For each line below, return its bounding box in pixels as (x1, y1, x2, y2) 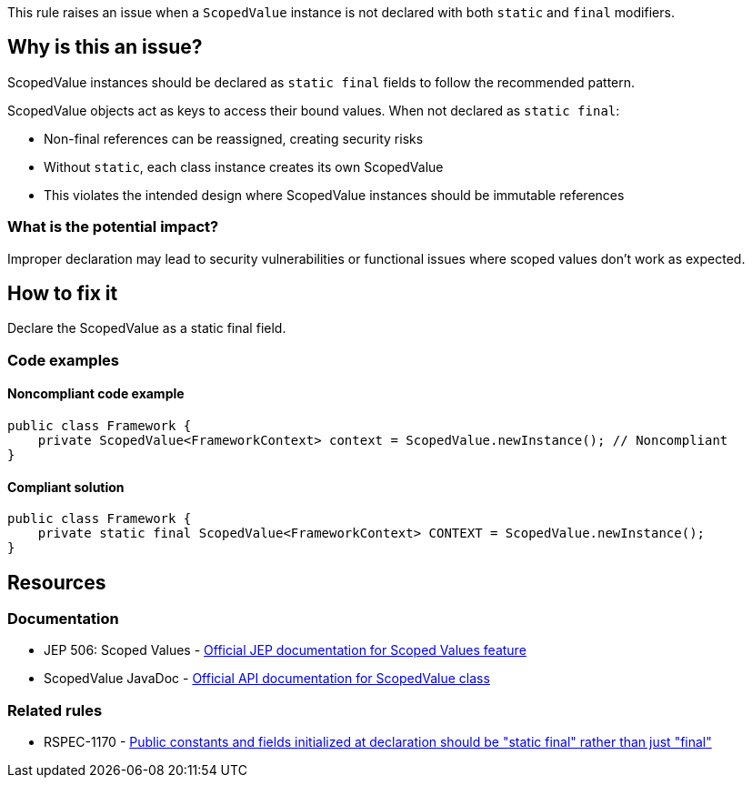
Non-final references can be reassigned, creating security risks (44, 130, 424, 146)
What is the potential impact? (7, 217, 219, 237)
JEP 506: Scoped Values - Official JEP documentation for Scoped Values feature (44, 642, 526, 659)
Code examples (7, 350, 120, 369)
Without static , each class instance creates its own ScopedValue (44, 158, 444, 175)
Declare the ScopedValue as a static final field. (7, 320, 286, 337)
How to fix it (7, 282, 118, 306)
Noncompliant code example (7, 386, 185, 402)
